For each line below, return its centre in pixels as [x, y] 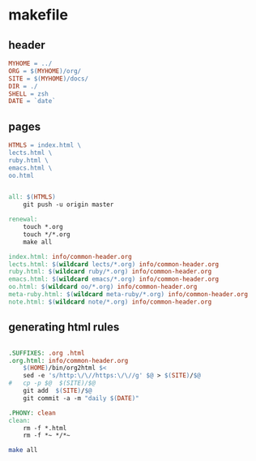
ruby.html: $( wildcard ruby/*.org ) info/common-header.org [110, 272]
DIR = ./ [23, 86]
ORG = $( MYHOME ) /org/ [45, 71]
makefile [38, 15]
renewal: [23, 220]
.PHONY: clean [32, 413]
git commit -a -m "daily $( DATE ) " [81, 398]
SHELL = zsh [28, 94]
